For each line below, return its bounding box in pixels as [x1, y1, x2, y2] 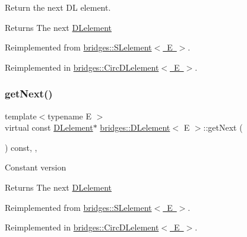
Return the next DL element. [5, 1, 111, 13]
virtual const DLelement [5, 121, 93, 134]
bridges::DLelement [100, 121, 170, 134]
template [5, 109, 37, 122]
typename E [47, 109, 92, 122]
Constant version [5, 161, 66, 173]
